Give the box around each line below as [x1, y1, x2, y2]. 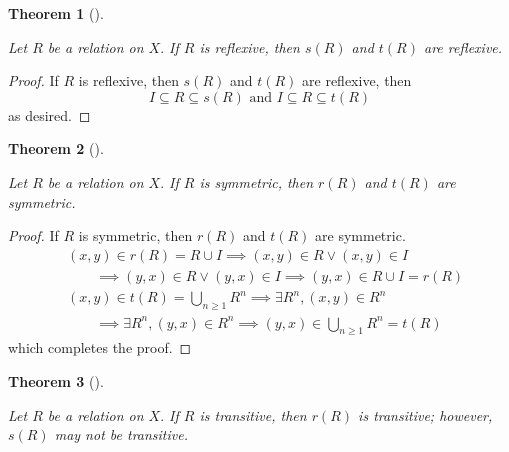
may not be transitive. [54, 424, 188, 445]
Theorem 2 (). [8, 138, 104, 159]
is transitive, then [199, 404, 307, 425]
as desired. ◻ [8, 104, 91, 125]
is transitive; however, [358, 404, 493, 425]
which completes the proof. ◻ [8, 337, 192, 358]
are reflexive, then [302, 70, 412, 91]
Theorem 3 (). [8, 371, 104, 392]
